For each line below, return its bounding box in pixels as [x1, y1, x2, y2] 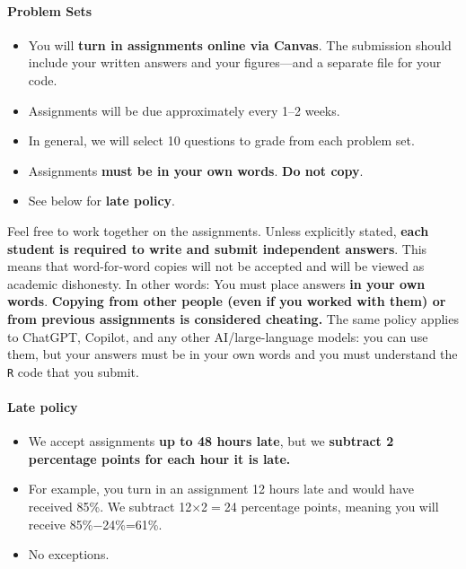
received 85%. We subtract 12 [28, 496, 192, 515]
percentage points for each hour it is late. [28, 449, 291, 468]
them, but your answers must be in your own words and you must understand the [7, 345, 458, 363]
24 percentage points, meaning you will [224, 496, 439, 515]
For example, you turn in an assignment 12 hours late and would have [28, 479, 414, 498]
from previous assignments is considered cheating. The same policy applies [7, 309, 459, 328]
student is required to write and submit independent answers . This [7, 239, 427, 258]
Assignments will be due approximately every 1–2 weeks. [28, 101, 340, 119]
